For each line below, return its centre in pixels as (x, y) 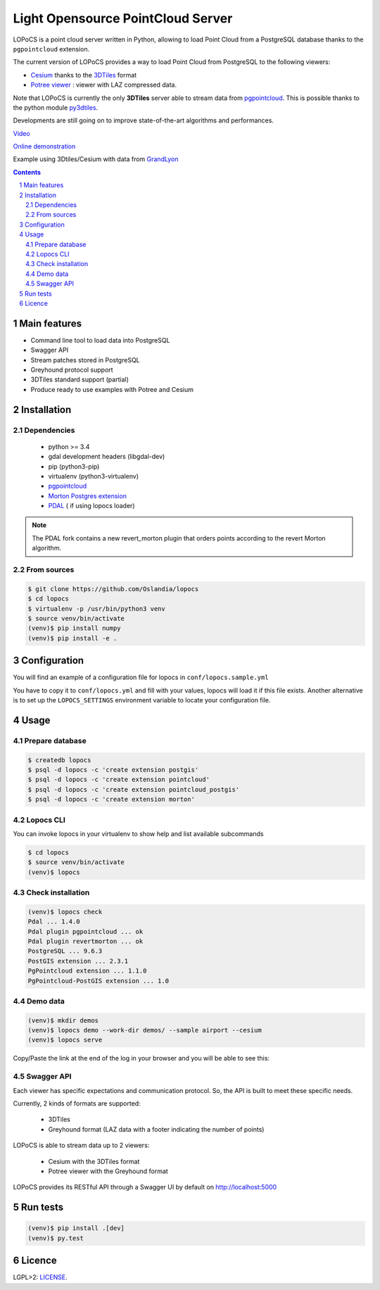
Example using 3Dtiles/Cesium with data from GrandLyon (96, 159)
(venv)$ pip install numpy (74, 628)
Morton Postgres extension (87, 495)
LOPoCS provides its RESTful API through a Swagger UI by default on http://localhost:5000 (145, 1187)
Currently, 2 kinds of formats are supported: (77, 1103)
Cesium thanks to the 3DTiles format (84, 75)
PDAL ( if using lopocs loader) (91, 506)
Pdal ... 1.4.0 (54, 922)
